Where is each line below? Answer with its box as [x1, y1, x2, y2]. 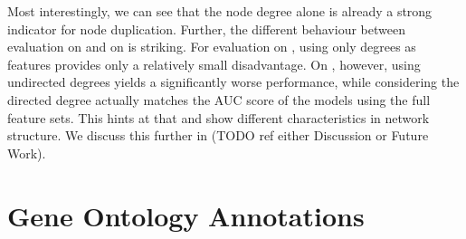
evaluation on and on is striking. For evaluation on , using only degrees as [7, 37, 416, 56]
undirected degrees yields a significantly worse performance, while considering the [7, 72, 460, 91]
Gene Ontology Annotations [7, 196, 365, 234]
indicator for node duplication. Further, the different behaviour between [7, 19, 405, 38]
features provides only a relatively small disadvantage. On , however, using [7, 54, 421, 73]
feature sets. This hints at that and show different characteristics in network [7, 108, 430, 127]
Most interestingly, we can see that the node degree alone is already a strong [7, 2, 433, 20]
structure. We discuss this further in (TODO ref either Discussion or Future [7, 126, 429, 145]
